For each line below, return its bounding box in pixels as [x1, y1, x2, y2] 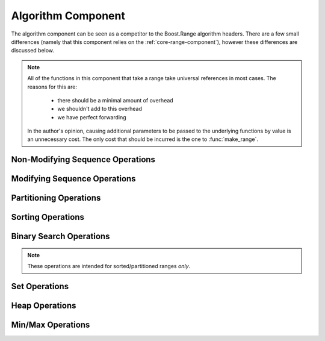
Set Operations [11, 281, 69, 292]
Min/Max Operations [11, 320, 90, 330]
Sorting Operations [11, 212, 84, 222]
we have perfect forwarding [57, 113, 126, 120]
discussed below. [11, 47, 54, 54]
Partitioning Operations [11, 193, 101, 203]
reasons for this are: [27, 83, 78, 90]
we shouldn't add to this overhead [57, 105, 143, 113]
